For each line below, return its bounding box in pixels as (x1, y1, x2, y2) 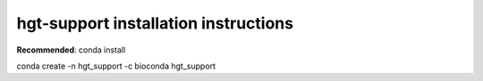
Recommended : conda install (16, 45, 126, 55)
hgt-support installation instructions (16, 13, 294, 33)
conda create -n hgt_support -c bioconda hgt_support (16, 61, 216, 71)
